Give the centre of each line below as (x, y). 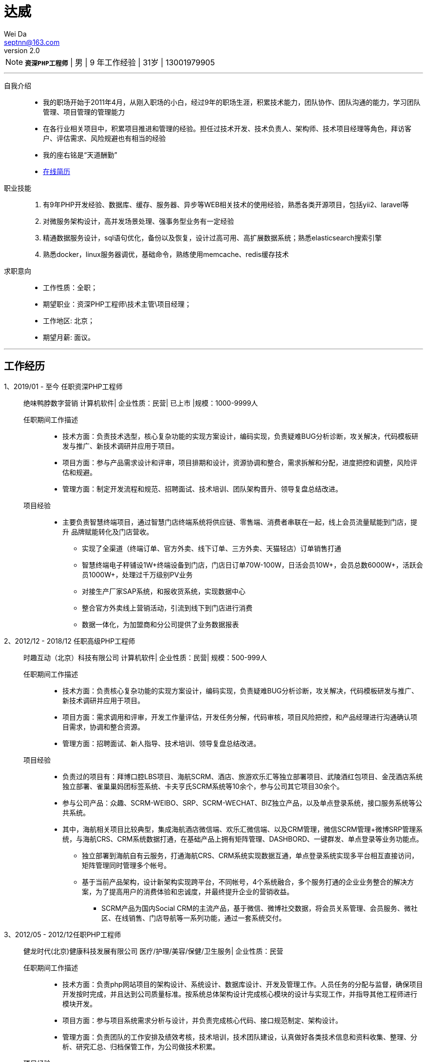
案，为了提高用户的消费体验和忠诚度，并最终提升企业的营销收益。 (188, 891)
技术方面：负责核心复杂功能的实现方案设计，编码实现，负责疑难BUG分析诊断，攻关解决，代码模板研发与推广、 (241, 690)
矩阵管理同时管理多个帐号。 (126, 865)
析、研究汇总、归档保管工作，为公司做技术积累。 (141, 1046)
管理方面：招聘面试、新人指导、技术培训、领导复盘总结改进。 (161, 743)
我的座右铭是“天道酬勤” (80, 155)
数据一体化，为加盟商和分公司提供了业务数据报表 (160, 624)
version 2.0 (22, 50)
